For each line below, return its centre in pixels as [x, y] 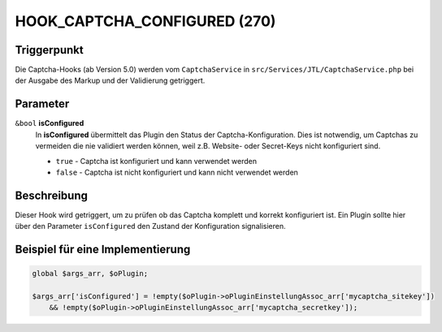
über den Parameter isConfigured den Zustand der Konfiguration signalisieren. [150, 226]
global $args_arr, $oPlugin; [90, 274]
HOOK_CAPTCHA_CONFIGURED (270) [145, 21]
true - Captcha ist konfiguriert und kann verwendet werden [156, 161]
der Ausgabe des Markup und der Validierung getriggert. [110, 80]
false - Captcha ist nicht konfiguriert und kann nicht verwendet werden [177, 172]
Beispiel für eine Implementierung [103, 250]
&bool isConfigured [50, 123]
